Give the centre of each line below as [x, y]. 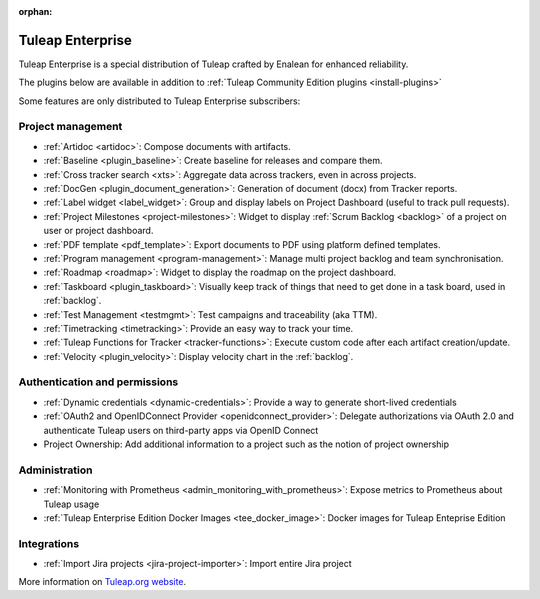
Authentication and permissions [98, 382]
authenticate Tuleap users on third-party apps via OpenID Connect [181, 430]
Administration [55, 470]
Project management [70, 127]
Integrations [49, 543]
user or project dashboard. [98, 231]
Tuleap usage [71, 504]
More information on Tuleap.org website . [102, 582]
